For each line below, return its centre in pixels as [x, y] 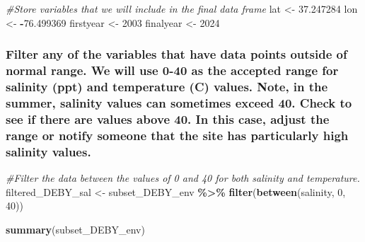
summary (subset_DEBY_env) [75, 229]
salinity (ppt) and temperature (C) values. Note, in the [167, 86]
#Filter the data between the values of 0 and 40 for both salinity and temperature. [183, 177]
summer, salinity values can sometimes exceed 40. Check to [179, 102]
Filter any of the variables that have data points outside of [176, 54]
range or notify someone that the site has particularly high [177, 135]
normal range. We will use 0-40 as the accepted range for [172, 70]
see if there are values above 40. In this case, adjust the [168, 119]
